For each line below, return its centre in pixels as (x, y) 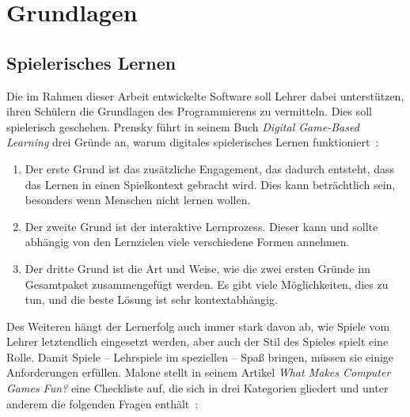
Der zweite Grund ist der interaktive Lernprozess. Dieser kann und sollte (201, 226)
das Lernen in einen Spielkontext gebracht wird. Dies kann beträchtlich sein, (210, 184)
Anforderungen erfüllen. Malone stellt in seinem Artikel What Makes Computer (199, 372)
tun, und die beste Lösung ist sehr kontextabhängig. (151, 299)
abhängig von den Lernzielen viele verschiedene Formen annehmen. (187, 242)
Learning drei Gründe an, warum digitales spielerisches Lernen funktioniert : (193, 142)
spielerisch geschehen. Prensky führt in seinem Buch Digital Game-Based (183, 126)
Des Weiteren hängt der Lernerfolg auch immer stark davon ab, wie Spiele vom (198, 326)
